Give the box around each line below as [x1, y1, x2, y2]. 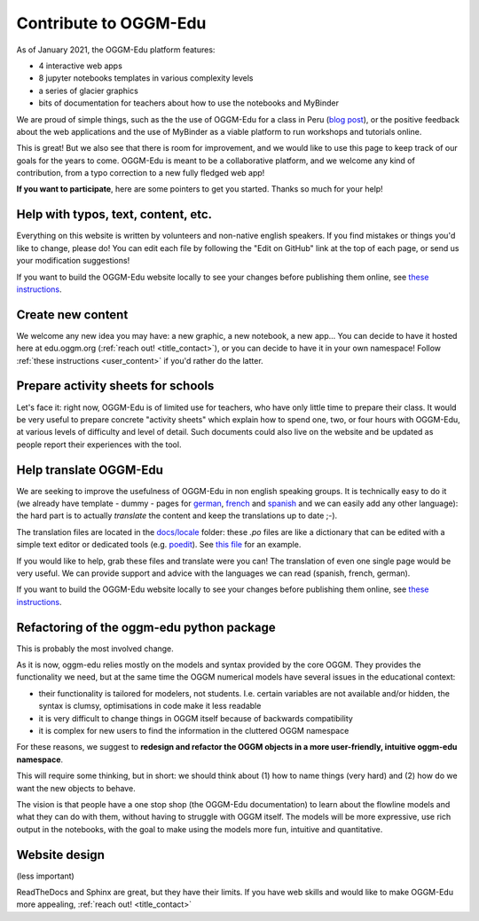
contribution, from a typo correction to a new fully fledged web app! [16, 168, 265, 178]
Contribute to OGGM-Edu [16, 13, 207, 33]
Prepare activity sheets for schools [16, 378, 215, 394]
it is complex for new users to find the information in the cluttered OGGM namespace [38, 725, 349, 736]
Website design [16, 847, 106, 862]
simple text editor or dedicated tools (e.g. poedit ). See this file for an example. [16, 539, 302, 550]
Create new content [16, 307, 129, 322]
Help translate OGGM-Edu [16, 462, 164, 477]
